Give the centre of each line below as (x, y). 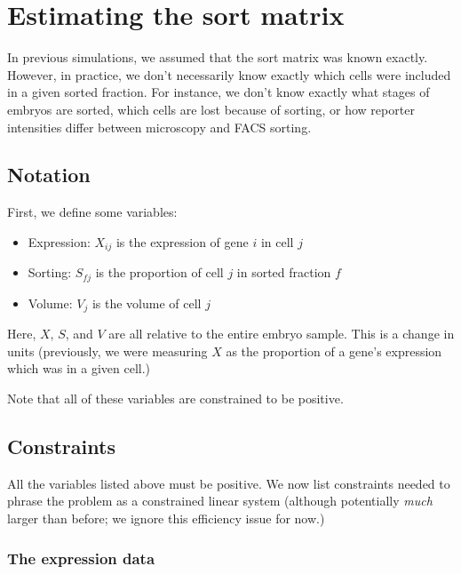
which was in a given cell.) (79, 368)
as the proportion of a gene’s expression (334, 351)
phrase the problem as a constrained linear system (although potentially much (220, 501)
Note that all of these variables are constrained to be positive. (175, 399)
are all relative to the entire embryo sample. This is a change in (282, 334)
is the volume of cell (147, 303)
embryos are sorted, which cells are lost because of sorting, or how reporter (211, 109)
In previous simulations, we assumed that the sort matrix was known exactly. (218, 57)
